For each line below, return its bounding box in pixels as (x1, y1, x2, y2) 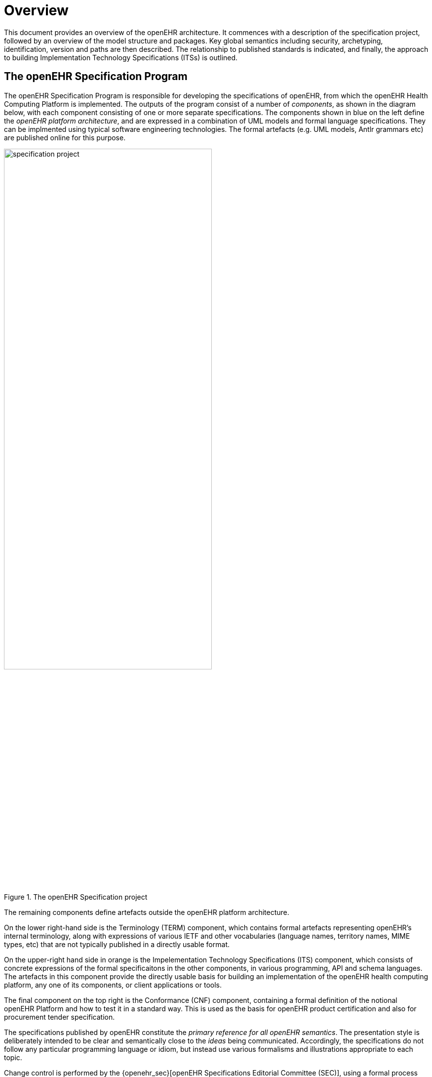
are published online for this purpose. (4, 133, 126, 142)
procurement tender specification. (4, 1012, 115, 1021)
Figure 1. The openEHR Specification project (4, 892, 148, 901)
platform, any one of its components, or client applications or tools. (4, 980, 222, 989)
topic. (4, 1053, 22, 1062)
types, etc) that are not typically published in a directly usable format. (4, 940, 230, 949)
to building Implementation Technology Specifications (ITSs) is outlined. (4, 53, 238, 62)
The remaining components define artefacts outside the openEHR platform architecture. (4, 908, 289, 916)
